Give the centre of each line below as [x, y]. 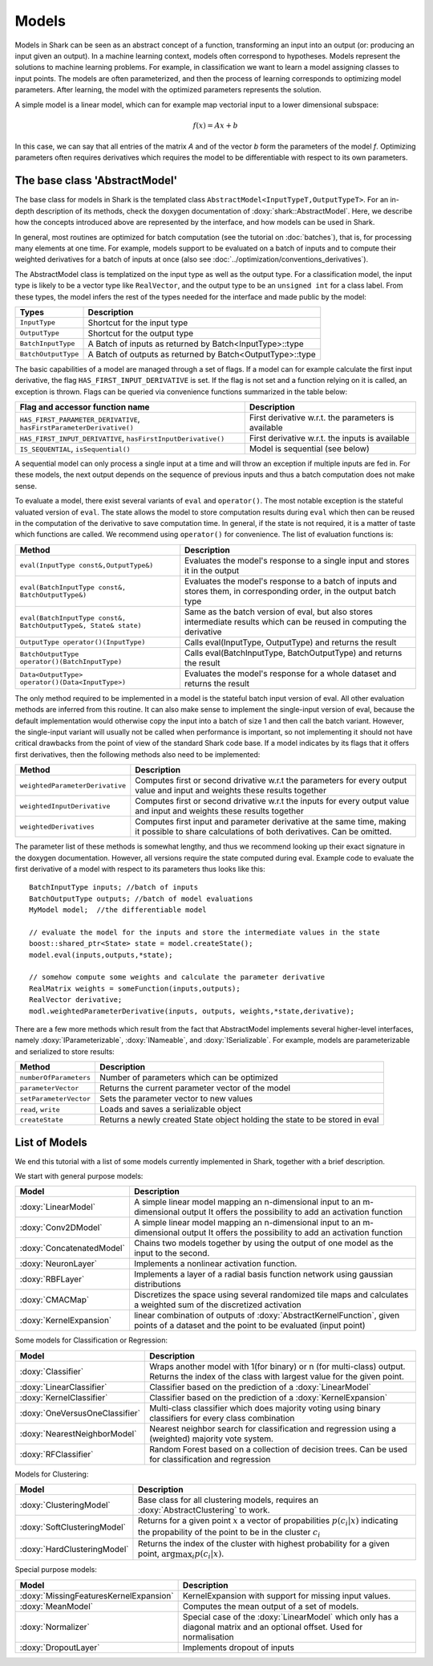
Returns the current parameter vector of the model [195, 1088]
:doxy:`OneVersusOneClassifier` [80, 1413]
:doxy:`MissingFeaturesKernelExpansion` [97, 1595]
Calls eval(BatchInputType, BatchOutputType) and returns [293, 653]
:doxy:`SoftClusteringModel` [73, 1527]
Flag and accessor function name [85, 407]
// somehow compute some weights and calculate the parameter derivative [177, 977]
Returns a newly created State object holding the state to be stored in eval [239, 1120]
